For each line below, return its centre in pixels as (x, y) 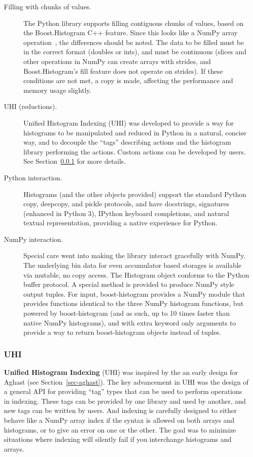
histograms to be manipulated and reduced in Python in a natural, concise (135, 132)
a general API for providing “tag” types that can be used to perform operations (123, 391)
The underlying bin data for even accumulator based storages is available (133, 265)
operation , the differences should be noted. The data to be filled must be (134, 42)
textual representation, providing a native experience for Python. (120, 223)
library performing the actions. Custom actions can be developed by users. (135, 151)
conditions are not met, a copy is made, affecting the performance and (128, 80)
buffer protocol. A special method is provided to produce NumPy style (129, 284)
